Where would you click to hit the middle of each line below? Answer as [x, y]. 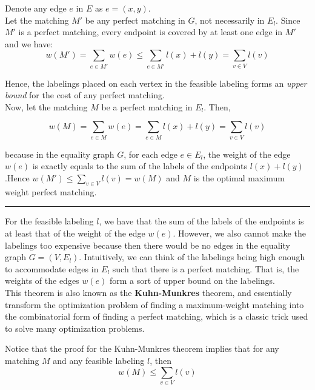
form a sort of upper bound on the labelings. [192, 281]
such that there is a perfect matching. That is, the [206, 268]
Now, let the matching [46, 106]
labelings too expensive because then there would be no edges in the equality [148, 245]
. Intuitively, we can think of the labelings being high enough [192, 257]
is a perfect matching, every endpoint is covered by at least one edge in [151, 32]
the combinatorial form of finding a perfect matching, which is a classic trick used [157, 316]
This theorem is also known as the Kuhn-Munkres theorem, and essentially [148, 292]
